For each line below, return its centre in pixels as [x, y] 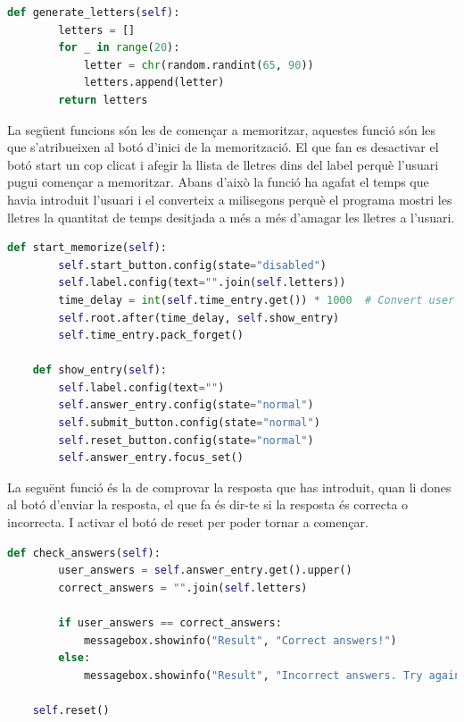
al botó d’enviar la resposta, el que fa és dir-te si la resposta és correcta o [208, 504]
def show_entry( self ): [99, 370]
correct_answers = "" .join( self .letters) [183, 588]
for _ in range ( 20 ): [119, 48]
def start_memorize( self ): [87, 248]
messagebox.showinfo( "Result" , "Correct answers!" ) [240, 640]
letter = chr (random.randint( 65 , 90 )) [199, 65]
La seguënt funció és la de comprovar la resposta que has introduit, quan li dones [229, 487]
